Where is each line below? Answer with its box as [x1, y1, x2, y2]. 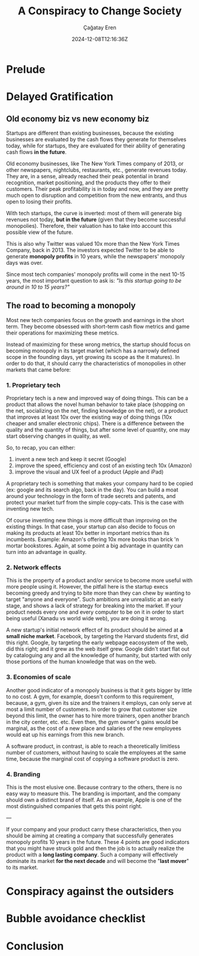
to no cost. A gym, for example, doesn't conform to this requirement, [6, 693, 174, 700]
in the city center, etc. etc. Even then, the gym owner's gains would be [6, 718, 179, 725]
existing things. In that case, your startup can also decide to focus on [6, 523, 175, 530]
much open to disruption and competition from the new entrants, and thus [6, 191, 187, 199]
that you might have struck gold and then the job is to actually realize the [6, 844, 184, 852]
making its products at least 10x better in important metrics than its [6, 530, 170, 537]
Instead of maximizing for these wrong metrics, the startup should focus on [6, 341, 191, 348]
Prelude [6, 63, 46, 76]
